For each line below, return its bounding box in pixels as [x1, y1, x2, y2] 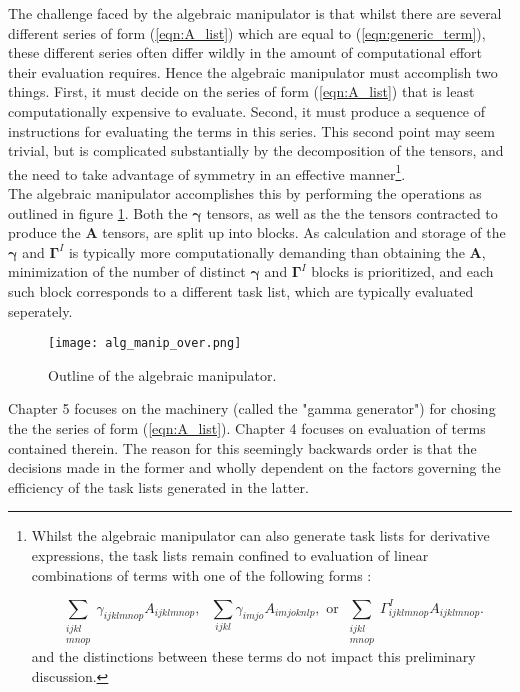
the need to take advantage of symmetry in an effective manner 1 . [8, 160, 406, 184]
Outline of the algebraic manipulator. [48, 364, 277, 385]
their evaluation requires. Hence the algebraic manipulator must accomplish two [8, 61, 498, 82]
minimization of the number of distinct [8, 261, 246, 282]
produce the [8, 222, 81, 243]
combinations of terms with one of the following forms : [31, 564, 372, 585]
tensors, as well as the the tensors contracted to [206, 202, 498, 223]
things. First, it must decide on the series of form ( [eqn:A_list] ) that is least [8, 81, 475, 102]
